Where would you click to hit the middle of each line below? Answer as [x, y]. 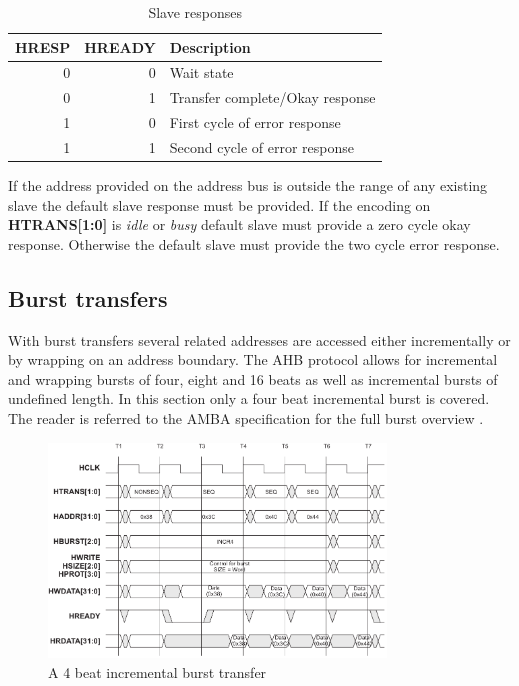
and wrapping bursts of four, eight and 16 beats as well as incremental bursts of [253, 378]
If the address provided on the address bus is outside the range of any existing [248, 185]
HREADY [120, 46]
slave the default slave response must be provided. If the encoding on [219, 204]
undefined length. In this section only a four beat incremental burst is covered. [249, 398]
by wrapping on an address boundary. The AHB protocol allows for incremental [253, 359]
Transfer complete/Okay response [272, 97]
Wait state [201, 72]
